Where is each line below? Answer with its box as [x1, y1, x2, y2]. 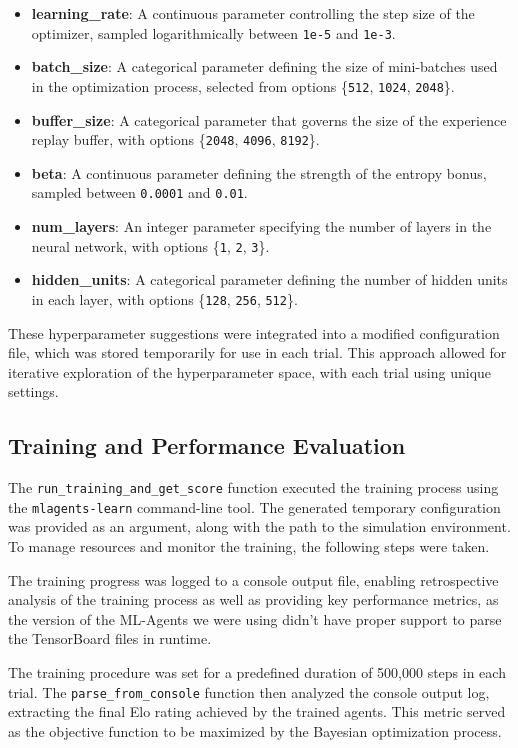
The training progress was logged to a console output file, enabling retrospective [8, 569, 499, 590]
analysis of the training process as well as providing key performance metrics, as [8, 589, 499, 610]
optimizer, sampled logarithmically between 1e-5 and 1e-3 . [31, 22, 396, 43]
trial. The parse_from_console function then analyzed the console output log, [8, 681, 490, 702]
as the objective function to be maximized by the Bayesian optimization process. [8, 720, 502, 741]
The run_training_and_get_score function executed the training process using [8, 477, 499, 498]
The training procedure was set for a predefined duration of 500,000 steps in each [8, 661, 506, 682]
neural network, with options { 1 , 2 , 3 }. [31, 235, 270, 256]
